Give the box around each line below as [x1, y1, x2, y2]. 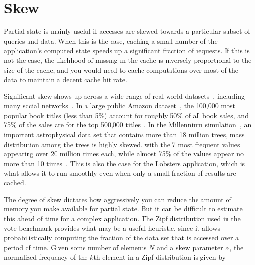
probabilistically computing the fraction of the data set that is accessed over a [4, 233, 239, 242]
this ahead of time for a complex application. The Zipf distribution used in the [4, 213, 241, 223]
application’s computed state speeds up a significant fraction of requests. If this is [4, 45, 250, 56]
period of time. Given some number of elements [4, 242, 147, 252]
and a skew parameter [156, 242, 223, 252]
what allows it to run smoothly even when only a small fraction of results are [4, 168, 236, 178]
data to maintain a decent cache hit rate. [4, 74, 127, 85]
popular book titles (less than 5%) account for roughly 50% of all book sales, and [4, 110, 249, 120]
